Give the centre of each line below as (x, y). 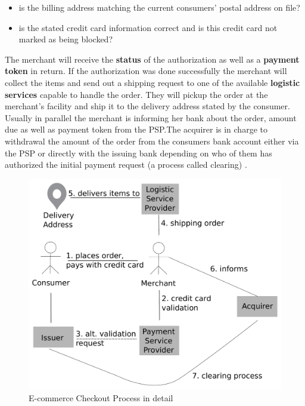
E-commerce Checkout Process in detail (101, 397)
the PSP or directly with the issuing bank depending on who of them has (139, 153)
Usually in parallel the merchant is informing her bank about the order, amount (151, 117)
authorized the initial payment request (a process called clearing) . (126, 164)
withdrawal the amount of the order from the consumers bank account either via (152, 141)
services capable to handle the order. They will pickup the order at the (136, 94)
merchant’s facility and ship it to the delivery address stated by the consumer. (147, 106)
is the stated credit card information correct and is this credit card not (148, 27)
